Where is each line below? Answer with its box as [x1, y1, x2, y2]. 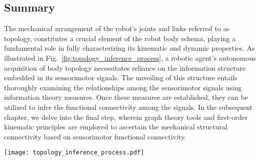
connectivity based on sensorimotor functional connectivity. [4, 131, 186, 141]
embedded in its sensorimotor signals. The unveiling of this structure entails [4, 72, 237, 83]
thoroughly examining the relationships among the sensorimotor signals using [4, 82, 242, 92]
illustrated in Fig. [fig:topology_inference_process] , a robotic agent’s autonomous [4, 52, 256, 63]
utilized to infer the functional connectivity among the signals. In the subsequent [4, 101, 253, 112]
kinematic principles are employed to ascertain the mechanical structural [4, 121, 227, 132]
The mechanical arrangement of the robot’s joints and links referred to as [4, 23, 230, 34]
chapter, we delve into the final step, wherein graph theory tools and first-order [4, 111, 248, 122]
